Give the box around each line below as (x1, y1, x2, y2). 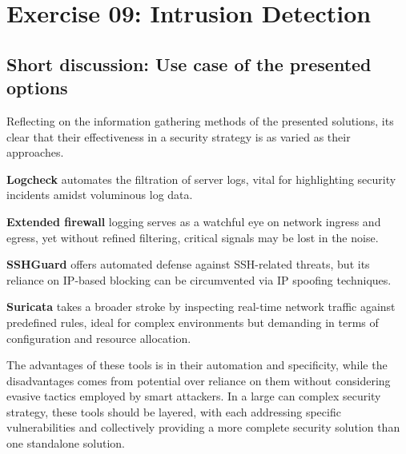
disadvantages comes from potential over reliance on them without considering (6, 372, 391, 388)
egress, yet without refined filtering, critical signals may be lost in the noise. (6, 229, 379, 245)
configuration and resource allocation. (6, 329, 191, 346)
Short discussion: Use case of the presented (6, 51, 372, 76)
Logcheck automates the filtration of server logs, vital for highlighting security (6, 170, 396, 187)
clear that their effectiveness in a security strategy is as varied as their (6, 128, 351, 145)
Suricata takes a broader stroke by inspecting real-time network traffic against (6, 298, 396, 315)
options (6, 75, 68, 100)
